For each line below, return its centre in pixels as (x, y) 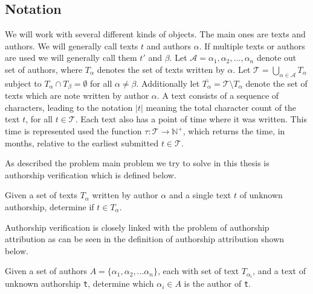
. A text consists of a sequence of (218, 95)
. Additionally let (168, 83)
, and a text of (279, 271)
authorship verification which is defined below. (91, 174)
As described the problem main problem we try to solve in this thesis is (137, 163)
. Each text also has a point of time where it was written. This (191, 119)
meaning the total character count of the (221, 107)
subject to (23, 83)
